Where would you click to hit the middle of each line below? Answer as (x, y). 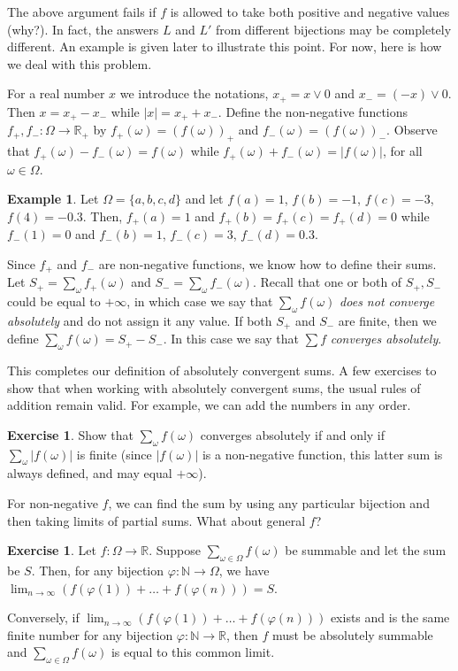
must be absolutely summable (353, 634)
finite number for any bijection (90, 634)
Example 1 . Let (53, 199)
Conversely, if (43, 617)
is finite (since (114, 454)
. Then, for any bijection (98, 571)
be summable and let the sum (366, 550)
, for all (402, 151)
